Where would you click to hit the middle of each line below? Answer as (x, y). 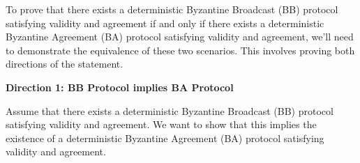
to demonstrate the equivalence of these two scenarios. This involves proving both (180, 50)
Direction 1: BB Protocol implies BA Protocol (120, 87)
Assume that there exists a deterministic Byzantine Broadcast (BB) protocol (170, 110)
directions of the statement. (65, 64)
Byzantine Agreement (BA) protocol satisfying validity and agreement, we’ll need (180, 37)
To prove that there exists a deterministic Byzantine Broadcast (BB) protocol (172, 9)
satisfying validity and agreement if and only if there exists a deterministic (165, 23)
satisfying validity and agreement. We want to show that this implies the (161, 124)
